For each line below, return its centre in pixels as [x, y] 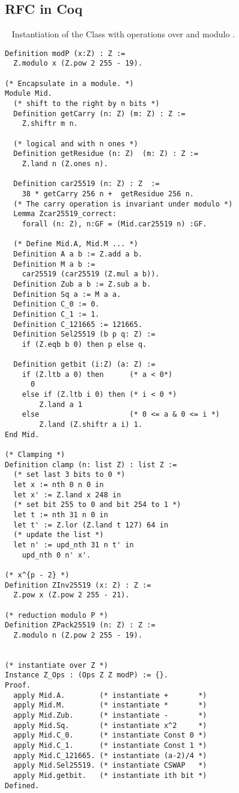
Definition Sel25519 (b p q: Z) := [84, 334]
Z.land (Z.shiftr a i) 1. [91, 425]
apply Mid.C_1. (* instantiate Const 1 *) [110, 746]
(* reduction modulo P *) [56, 615]
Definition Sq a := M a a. [67, 294]
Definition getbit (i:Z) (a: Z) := [84, 365]
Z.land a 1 [61, 404]
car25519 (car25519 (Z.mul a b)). [91, 274]
